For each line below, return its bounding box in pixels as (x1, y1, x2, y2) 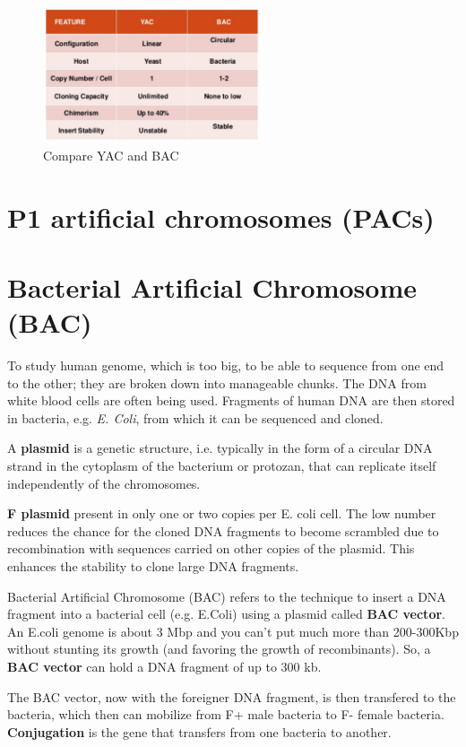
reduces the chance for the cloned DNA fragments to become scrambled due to (7, 521, 439, 540)
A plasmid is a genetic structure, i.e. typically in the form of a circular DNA (7, 439, 433, 457)
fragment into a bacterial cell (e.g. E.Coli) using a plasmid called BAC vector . (7, 604, 445, 623)
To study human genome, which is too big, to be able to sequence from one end (7, 356, 444, 375)
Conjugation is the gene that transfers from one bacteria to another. (7, 722, 392, 741)
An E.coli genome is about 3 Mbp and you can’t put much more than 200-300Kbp (7, 621, 459, 640)
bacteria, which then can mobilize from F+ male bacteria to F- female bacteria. (7, 705, 444, 724)
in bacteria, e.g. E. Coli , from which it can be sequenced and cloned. (7, 408, 384, 427)
